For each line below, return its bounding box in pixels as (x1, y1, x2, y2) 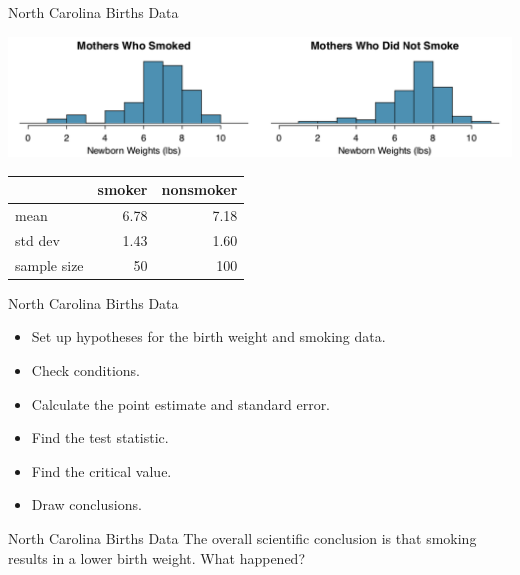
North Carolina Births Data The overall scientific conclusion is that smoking (8, 528, 477, 549)
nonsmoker (161, 179, 238, 200)
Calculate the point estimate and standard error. (31, 393, 331, 414)
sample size (15, 254, 84, 275)
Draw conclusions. (31, 494, 142, 515)
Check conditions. (31, 360, 140, 381)
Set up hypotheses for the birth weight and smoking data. (31, 326, 386, 347)
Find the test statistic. (31, 427, 169, 448)
